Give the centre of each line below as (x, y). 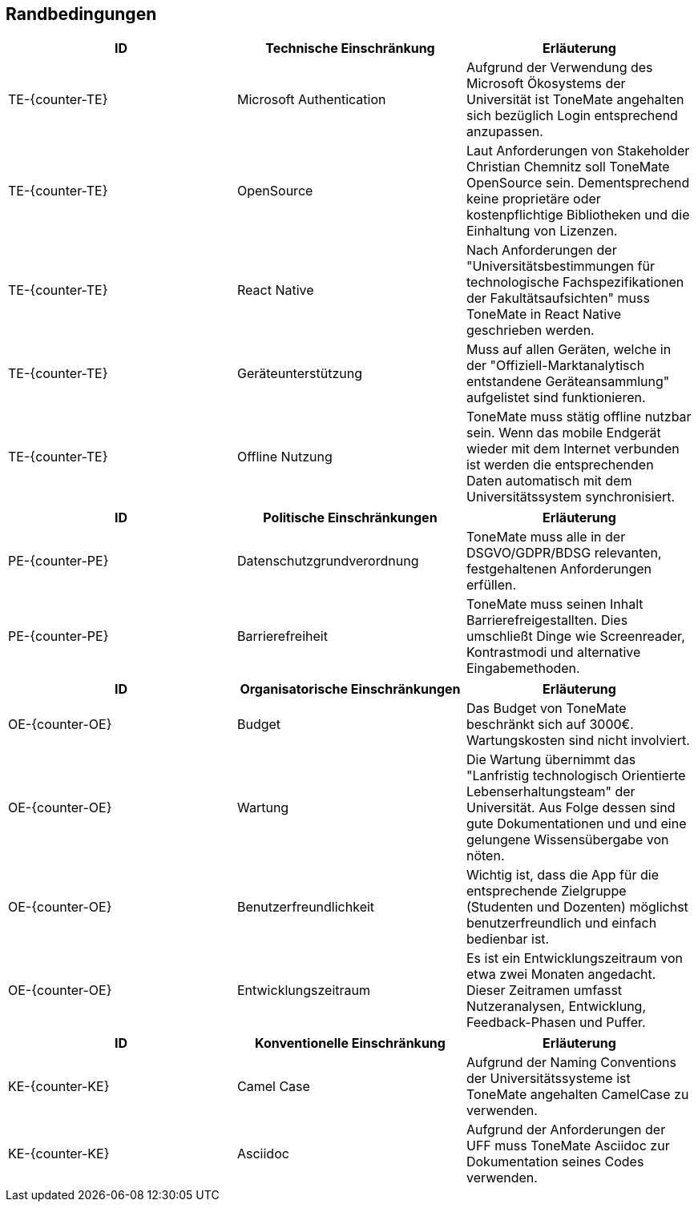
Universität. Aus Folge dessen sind (571, 808)
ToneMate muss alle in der (546, 537)
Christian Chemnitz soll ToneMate (568, 167)
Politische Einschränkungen (350, 518)
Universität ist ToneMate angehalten (575, 100)
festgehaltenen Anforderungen (559, 569)
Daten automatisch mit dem (549, 481)
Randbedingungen (81, 14)
